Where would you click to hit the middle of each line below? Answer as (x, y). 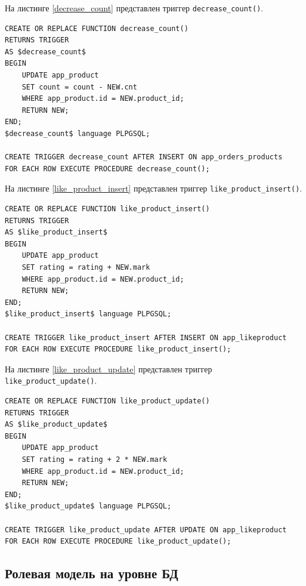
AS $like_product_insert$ (56, 232)
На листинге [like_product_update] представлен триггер (109, 368)
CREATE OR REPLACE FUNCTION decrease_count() (97, 28)
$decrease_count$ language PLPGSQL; (78, 134)
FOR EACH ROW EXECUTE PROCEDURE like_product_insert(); (118, 349)
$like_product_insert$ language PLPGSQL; (88, 314)
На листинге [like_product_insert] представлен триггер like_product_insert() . (154, 188)
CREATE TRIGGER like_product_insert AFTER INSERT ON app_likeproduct (146, 337)
